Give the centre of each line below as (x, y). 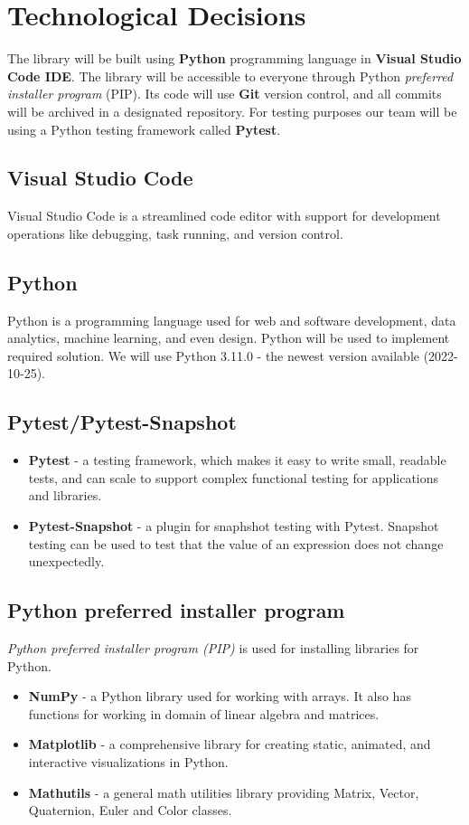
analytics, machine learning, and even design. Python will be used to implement (229, 338)
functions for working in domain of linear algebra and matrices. (204, 713)
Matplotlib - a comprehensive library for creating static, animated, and (230, 744)
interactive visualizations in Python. (128, 762)
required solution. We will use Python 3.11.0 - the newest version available (214, 355)
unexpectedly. (66, 561)
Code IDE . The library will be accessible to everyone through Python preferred (230, 76)
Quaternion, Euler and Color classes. (130, 810)
